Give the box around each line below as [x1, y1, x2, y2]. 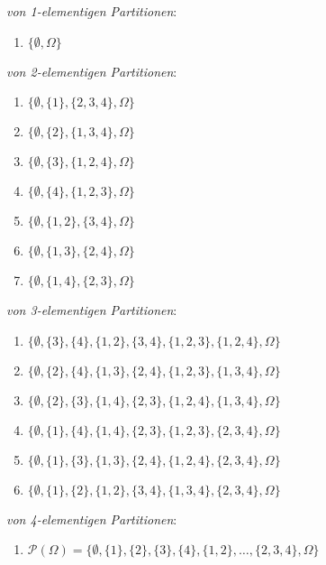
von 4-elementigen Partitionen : [6, 509, 177, 528]
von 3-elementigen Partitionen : [6, 301, 177, 320]
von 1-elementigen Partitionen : [6, 2, 177, 20]
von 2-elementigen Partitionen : [6, 61, 177, 80]
